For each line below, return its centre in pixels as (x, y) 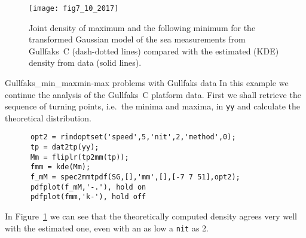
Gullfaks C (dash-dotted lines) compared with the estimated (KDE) (154, 51)
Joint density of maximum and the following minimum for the (142, 27)
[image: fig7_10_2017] (74, 8)
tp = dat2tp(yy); (65, 147)
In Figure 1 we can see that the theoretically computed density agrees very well (151, 216)
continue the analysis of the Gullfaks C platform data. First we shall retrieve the (153, 94)
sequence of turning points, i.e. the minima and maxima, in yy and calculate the (153, 106)
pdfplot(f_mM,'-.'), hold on (88, 187)
